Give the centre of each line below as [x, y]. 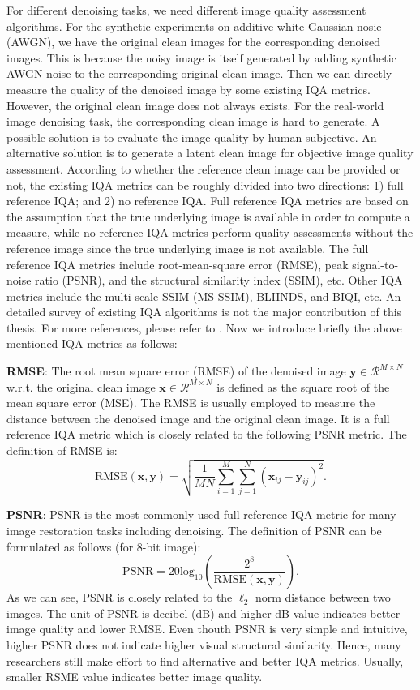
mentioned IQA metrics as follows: [92, 343]
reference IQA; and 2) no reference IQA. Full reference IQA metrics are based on [208, 201]
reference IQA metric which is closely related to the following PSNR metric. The [207, 434]
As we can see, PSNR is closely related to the [120, 597]
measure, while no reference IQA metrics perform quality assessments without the [210, 232]
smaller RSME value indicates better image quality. [135, 677]
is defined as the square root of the [303, 386]
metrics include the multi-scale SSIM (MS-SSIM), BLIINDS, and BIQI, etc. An [204, 296]
